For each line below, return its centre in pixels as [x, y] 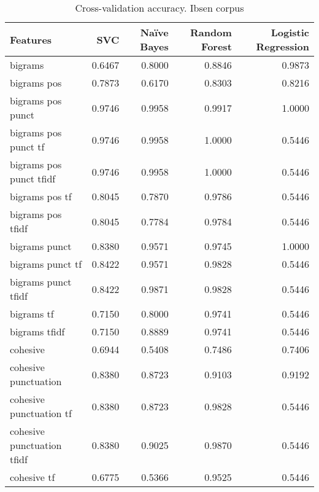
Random [211, 32]
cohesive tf [33, 477]
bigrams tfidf [37, 331]
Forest [217, 46]
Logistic [290, 32]
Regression [282, 46]
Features [31, 39]
